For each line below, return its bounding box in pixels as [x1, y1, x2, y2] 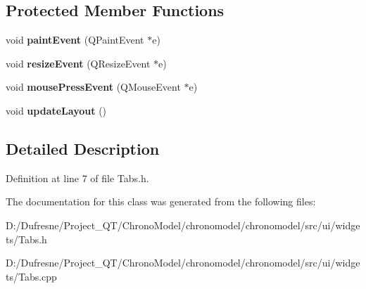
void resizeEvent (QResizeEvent [6, 56, 151, 70]
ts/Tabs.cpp [6, 269, 57, 283]
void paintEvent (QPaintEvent [6, 32, 144, 47]
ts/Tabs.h [6, 231, 47, 246]
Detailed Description [6, 137, 160, 159]
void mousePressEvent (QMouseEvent [6, 79, 181, 94]
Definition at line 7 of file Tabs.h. [6, 170, 149, 185]
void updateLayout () [6, 103, 107, 117]
